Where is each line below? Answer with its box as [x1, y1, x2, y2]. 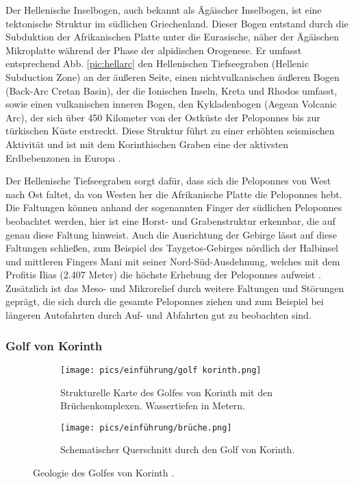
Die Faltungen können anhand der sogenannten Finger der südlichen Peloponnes [5, 200, 342, 215]
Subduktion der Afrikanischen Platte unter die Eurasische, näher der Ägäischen [5, 29, 340, 44]
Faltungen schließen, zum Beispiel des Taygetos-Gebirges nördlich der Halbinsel [5, 241, 338, 255]
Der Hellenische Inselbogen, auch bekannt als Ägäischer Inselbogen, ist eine [5, 3, 322, 16]
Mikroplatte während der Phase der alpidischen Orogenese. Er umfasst [5, 43, 302, 57]
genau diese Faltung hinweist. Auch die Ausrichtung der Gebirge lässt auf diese [5, 227, 337, 241]
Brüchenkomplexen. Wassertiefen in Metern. [60, 398, 245, 413]
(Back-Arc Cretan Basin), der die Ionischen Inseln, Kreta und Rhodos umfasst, [5, 83, 338, 97]
